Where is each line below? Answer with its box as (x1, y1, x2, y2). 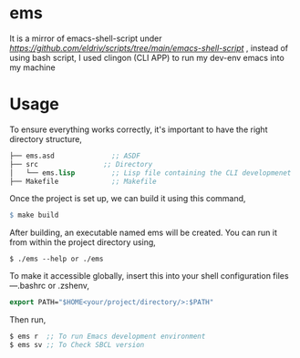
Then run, (9, 314, 47, 325)
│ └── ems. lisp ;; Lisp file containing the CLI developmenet (9, 168, 292, 178)
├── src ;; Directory (9, 159, 153, 169)
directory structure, (9, 133, 82, 144)
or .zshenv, (47, 281, 89, 292)
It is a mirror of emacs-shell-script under (9, 33, 162, 44)
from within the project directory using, (9, 237, 157, 248)
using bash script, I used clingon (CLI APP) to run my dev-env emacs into (9, 52, 284, 63)
